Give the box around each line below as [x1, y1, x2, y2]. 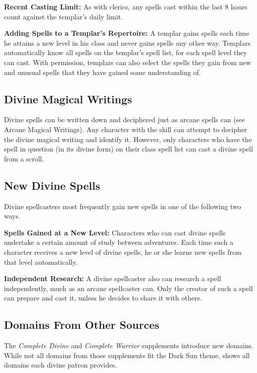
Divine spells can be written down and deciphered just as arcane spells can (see [4, 114, 245, 125]
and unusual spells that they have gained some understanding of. [4, 67, 201, 77]
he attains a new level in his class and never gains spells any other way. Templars [4, 37, 251, 48]
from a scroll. [4, 153, 44, 163]
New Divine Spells [4, 177, 101, 193]
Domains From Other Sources [4, 317, 159, 332]
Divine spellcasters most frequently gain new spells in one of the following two [4, 201, 241, 211]
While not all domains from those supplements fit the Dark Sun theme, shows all [4, 350, 250, 360]
